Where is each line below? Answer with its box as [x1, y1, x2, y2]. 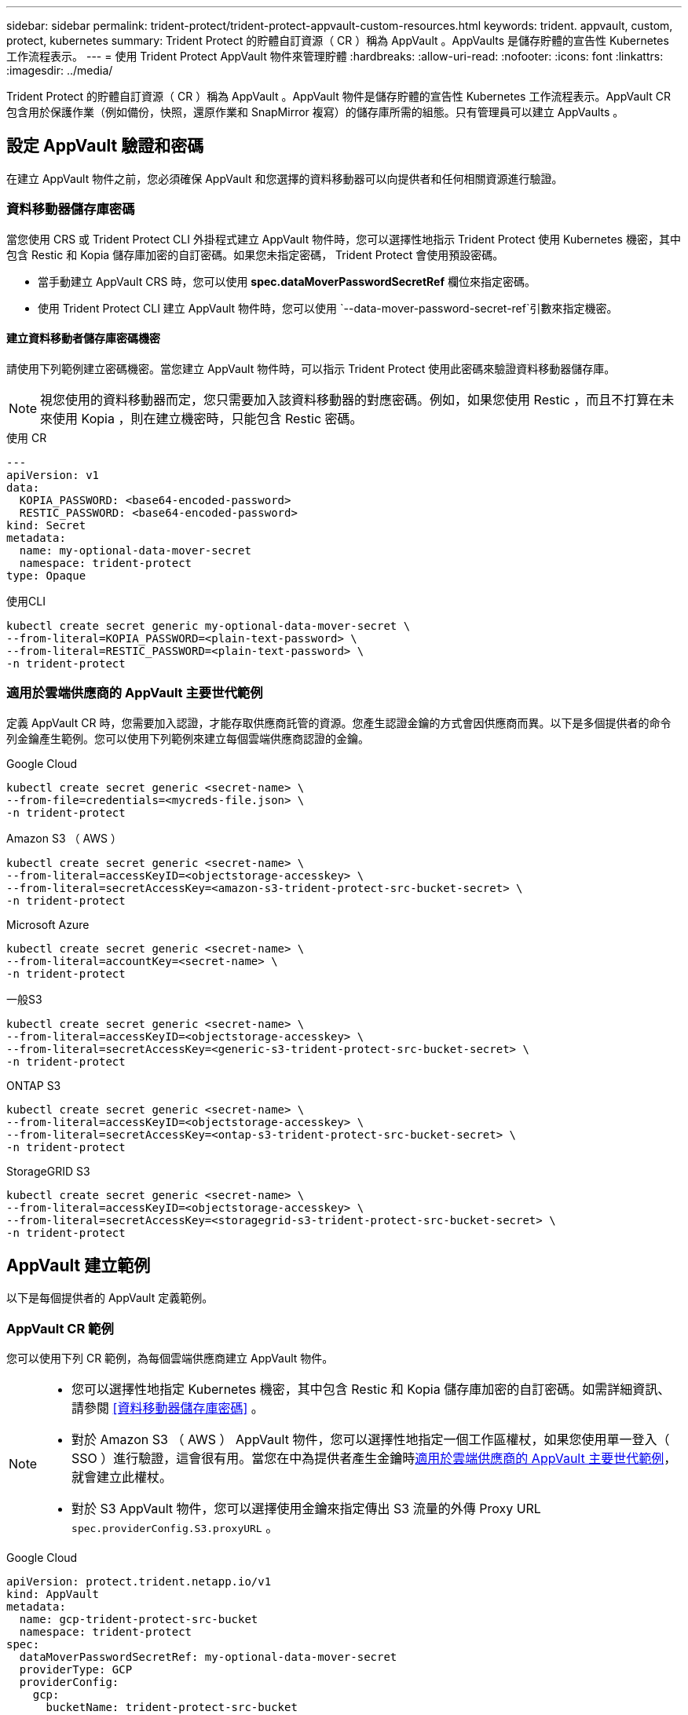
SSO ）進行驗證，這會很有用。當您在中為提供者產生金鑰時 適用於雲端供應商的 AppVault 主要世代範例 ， [71, 1450, 677, 1467]
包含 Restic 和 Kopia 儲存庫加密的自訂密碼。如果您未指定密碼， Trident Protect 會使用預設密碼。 [6, 247, 504, 261]
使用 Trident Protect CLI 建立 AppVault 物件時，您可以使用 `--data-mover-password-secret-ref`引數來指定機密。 [38, 301, 618, 315]
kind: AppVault [6, 1588, 100, 1601]
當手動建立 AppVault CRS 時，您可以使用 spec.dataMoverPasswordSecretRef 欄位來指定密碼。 [38, 274, 536, 288]
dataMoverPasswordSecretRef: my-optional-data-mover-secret [19, 1651, 397, 1664]
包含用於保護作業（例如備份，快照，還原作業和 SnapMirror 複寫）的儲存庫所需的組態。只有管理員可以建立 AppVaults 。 [6, 105, 624, 119]
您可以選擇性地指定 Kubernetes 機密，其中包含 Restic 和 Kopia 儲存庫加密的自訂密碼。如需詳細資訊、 [71, 1381, 671, 1398]
